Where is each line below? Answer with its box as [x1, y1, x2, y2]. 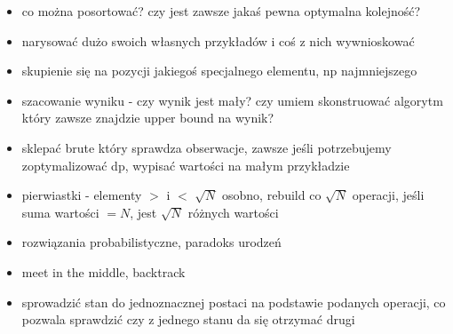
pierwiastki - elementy [21, 186, 142, 204]
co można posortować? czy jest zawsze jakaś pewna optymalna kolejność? [21, 2, 421, 20]
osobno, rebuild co [222, 186, 322, 204]
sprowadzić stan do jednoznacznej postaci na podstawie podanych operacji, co [21, 292, 446, 311]
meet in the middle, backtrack [21, 262, 186, 281]
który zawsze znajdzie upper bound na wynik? [21, 108, 274, 127]
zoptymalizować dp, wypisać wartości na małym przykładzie [21, 155, 350, 174]
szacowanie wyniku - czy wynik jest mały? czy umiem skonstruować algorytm [21, 91, 443, 109]
